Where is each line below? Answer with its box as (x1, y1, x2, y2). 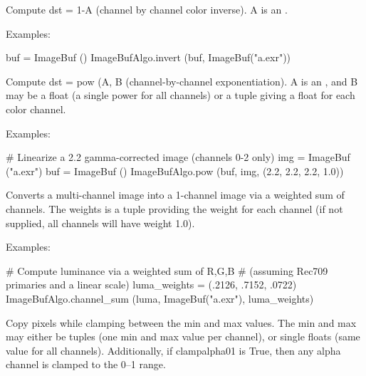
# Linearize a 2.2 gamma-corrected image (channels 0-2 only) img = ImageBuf (6, 150, 350, 164)
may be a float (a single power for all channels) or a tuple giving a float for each (6, 88, 355, 103)
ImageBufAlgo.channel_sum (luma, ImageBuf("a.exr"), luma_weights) (6, 291, 314, 305)
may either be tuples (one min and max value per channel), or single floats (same (6, 329, 360, 344)
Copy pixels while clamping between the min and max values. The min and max (6, 315, 357, 330)
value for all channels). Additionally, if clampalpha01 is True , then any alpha (6, 343, 341, 357)
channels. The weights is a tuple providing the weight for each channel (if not (6, 201, 343, 216)
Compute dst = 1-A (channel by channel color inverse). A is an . (6, 2, 288, 16)
